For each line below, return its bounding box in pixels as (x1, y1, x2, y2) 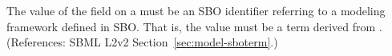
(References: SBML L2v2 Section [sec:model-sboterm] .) (6, 34, 278, 50)
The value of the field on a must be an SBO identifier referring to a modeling (6, 2, 386, 18)
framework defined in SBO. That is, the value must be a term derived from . (6, 18, 382, 34)
